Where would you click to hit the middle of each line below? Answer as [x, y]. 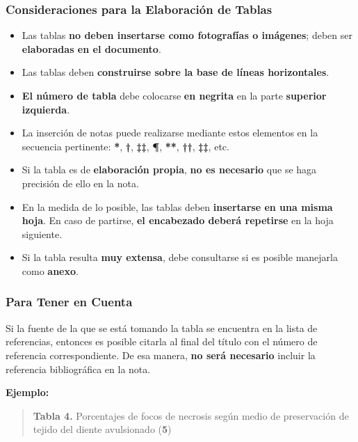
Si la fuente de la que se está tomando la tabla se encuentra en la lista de [162, 327]
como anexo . [50, 270]
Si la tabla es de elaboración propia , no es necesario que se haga [169, 169]
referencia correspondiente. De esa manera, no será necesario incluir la [161, 355]
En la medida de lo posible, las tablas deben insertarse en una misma [177, 206]
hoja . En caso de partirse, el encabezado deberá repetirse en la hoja [178, 220]
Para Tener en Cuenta [69, 302]
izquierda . [46, 109]
